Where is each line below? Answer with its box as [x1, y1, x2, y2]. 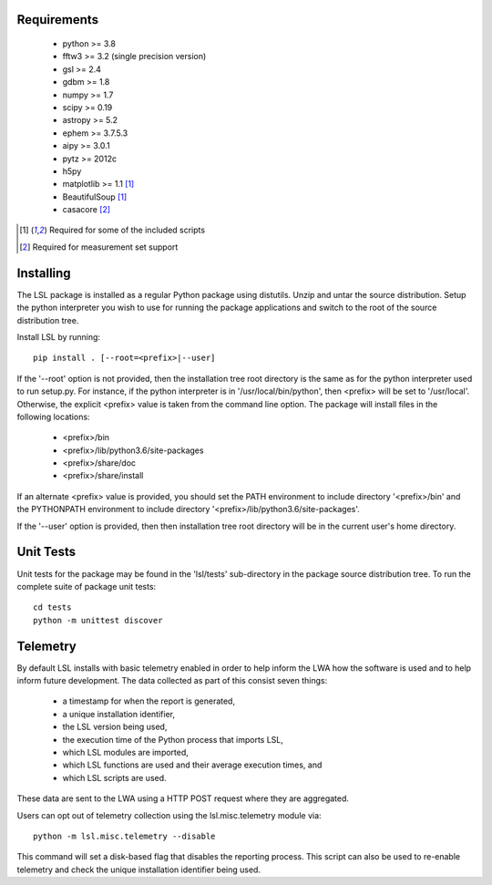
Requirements [16, 12, 99, 27]
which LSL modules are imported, [62, 746, 189, 757]
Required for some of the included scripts [48, 224, 205, 236]
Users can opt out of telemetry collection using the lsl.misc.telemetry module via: [16, 809, 323, 820]
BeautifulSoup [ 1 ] [62, 191, 128, 202]
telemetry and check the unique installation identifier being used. [16, 864, 261, 875]
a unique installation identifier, [62, 708, 175, 719]
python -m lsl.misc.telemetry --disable [33, 830, 216, 841]
